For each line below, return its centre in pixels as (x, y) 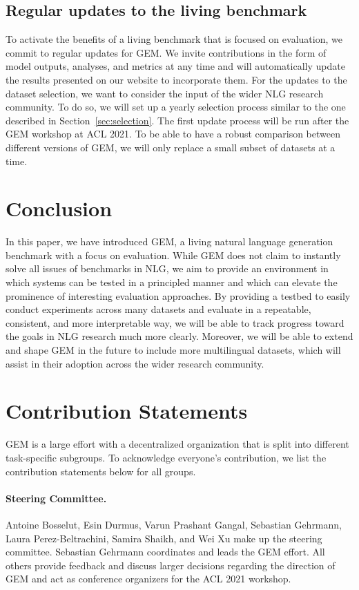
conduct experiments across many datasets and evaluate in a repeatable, (158, 309)
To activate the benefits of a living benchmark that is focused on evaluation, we (174, 39)
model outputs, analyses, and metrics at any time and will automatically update (175, 66)
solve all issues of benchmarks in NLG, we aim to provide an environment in (167, 268)
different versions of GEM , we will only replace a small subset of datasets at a (171, 147)
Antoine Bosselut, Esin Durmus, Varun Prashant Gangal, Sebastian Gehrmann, (174, 524)
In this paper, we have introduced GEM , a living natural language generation (169, 241)
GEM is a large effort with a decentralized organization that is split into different (177, 444)
